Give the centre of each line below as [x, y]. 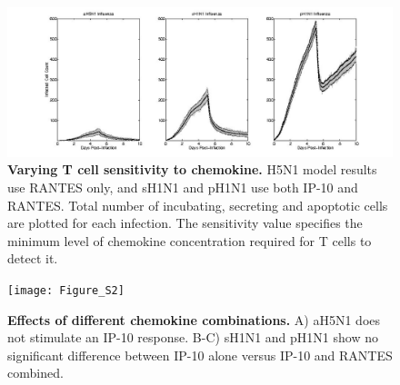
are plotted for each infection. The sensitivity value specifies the [185, 223]
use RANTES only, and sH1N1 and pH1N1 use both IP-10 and [183, 187]
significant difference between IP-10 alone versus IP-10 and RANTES [200, 355]
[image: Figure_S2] [66, 290]
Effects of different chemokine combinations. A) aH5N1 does [194, 319]
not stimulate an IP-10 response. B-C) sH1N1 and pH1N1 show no [193, 337]
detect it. [33, 258]
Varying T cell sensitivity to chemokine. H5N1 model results [192, 169]
